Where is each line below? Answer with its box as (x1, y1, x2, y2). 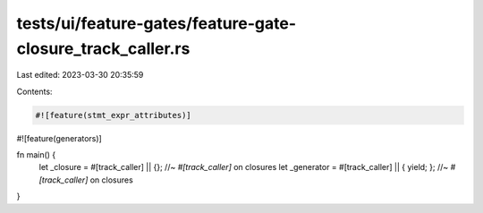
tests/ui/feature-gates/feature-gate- (16, 13, 297, 33)
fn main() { (16, 149, 56, 160)
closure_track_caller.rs (16, 38, 191, 58)
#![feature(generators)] (16, 132, 102, 143)
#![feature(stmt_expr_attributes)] (35, 110, 191, 120)
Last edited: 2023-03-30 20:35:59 (16, 70, 144, 81)
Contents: (16, 86, 53, 97)
